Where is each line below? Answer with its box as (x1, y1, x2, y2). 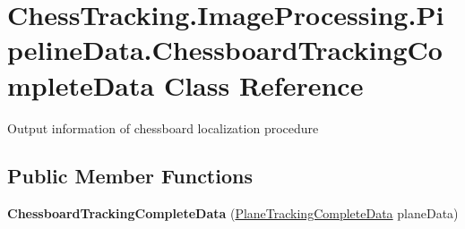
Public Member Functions (7, 162, 253, 190)
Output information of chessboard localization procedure (7, 118, 319, 137)
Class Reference (163, 66, 364, 103)
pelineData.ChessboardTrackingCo (7, 31, 443, 68)
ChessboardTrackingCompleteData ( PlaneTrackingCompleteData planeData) (7, 204, 459, 223)
